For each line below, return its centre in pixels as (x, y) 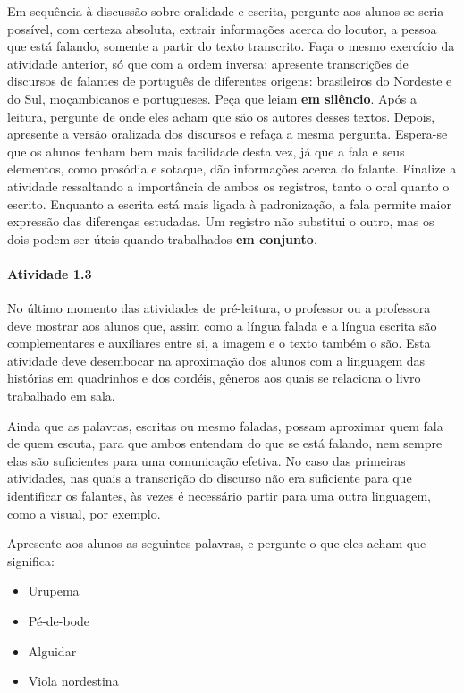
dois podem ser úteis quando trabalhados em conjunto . (162, 238)
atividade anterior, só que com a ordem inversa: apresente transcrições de (208, 63)
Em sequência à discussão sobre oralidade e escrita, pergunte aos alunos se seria (226, 11)
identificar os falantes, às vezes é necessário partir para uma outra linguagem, (219, 496)
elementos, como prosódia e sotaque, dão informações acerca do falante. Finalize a (232, 169)
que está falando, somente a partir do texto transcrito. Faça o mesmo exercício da (231, 46)
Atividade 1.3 (50, 273)
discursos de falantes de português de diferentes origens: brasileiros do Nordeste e (230, 81)
